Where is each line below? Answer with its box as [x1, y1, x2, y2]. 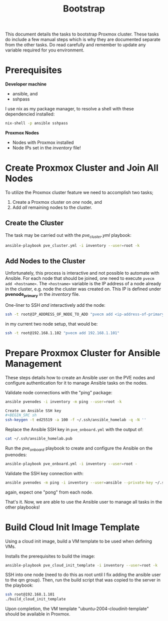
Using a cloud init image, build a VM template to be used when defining [5, 538, 152, 544]
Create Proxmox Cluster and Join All [5, 162, 159, 174]
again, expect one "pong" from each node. [5, 489, 93, 495]
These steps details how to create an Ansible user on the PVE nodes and [5, 374, 155, 380]
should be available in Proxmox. [5, 611, 71, 617]
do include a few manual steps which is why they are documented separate [5, 36, 161, 42]
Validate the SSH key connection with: [5, 470, 84, 476]
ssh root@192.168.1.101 [5, 592, 55, 597]
